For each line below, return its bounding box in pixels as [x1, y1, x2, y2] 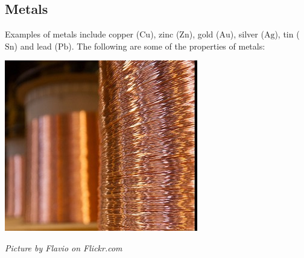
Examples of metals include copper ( [5, 28, 140, 40]
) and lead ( [14, 39, 58, 52]
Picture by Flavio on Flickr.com [5, 241, 122, 254]
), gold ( [189, 28, 220, 40]
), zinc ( [150, 28, 180, 40]
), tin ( [274, 28, 300, 40]
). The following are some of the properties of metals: [68, 39, 265, 52]
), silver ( [230, 28, 264, 40]
